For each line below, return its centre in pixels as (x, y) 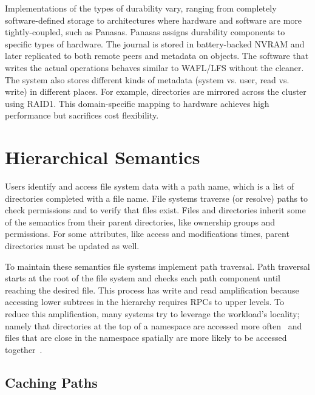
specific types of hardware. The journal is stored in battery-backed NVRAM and (155, 43)
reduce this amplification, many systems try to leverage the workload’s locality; (152, 314)
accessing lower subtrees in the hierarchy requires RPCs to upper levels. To (145, 302)
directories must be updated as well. (72, 246)
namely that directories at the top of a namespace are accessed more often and (154, 325)
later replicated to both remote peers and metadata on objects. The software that (157, 56)
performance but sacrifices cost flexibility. (82, 115)
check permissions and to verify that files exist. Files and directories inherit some (155, 210)
